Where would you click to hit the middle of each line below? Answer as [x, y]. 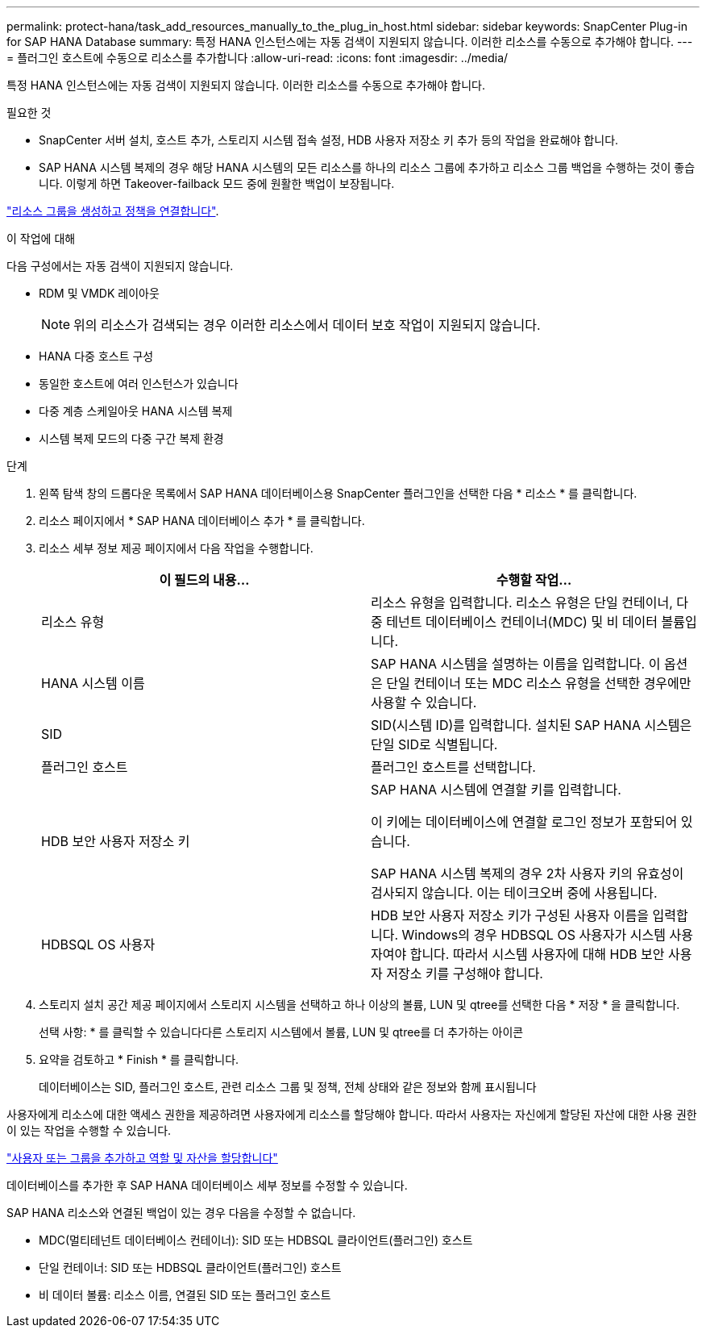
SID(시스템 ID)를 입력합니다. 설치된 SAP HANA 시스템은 [532, 725]
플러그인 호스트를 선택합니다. [453, 767]
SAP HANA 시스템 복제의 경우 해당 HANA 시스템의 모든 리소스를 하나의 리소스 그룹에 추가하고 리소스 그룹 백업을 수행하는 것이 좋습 [367, 167]
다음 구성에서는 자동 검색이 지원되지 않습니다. [120, 266]
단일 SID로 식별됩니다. [434, 744]
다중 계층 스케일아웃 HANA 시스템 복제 [136, 411]
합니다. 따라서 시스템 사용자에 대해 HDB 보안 [537, 954]
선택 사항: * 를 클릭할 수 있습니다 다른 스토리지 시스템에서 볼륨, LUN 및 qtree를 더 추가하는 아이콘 [281, 1032]
